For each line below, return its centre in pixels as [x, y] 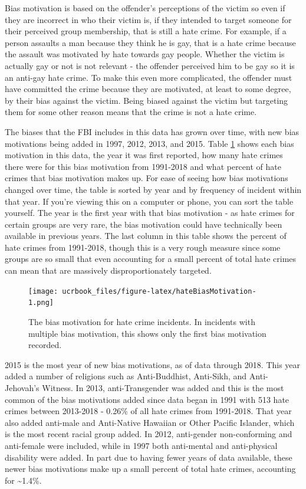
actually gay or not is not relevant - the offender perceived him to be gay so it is [150, 65]
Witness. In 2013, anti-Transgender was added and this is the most [163, 387]
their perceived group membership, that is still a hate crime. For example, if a [146, 31]
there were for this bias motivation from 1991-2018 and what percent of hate [143, 166]
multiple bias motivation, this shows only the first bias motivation [147, 333]
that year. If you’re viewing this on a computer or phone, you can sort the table [149, 201]
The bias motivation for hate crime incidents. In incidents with [142, 321]
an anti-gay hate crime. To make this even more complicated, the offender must [149, 77]
